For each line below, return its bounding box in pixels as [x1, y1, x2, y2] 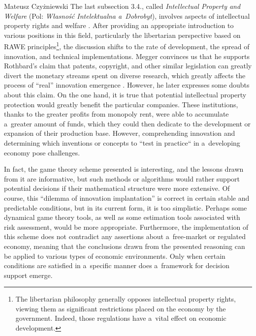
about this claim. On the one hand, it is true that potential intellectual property [4, 90, 247, 99]
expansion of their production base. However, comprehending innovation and [4, 128, 235, 138]
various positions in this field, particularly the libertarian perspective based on [4, 30, 241, 40]
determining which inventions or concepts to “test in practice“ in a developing [4, 137, 240, 148]
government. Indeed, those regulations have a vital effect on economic [15, 313, 226, 323]
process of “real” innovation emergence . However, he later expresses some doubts [4, 80, 250, 90]
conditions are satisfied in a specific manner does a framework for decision [4, 260, 229, 271]
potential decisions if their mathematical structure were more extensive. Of [4, 183, 230, 193]
